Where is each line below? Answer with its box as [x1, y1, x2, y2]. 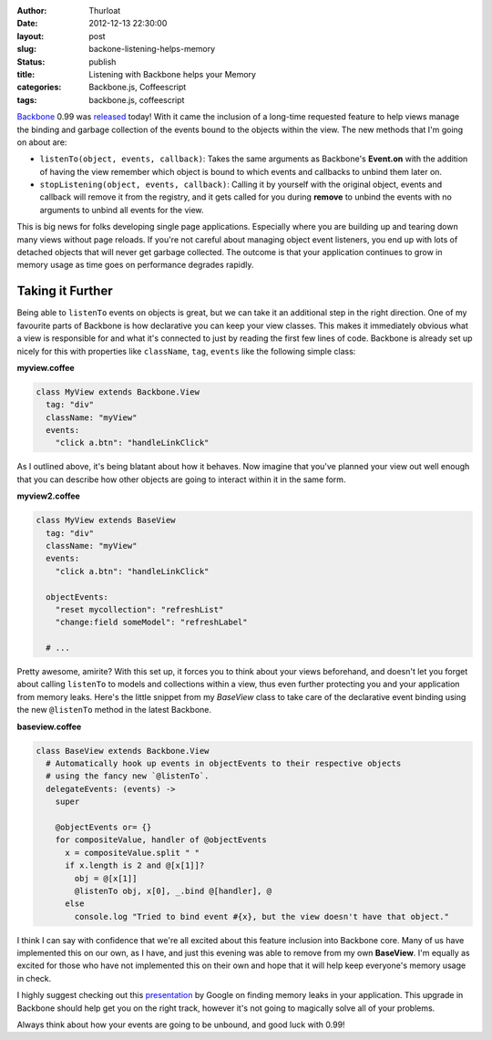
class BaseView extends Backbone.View [36, 746, 210, 756]
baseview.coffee [16, 721, 82, 732]
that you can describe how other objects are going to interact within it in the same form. [16, 474, 346, 485]
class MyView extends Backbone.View [36, 386, 200, 396]
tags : [16, 94, 37, 105]
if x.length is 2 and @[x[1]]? [65, 860, 205, 870]
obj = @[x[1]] [74, 873, 138, 883]
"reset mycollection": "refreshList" [55, 604, 224, 614]
